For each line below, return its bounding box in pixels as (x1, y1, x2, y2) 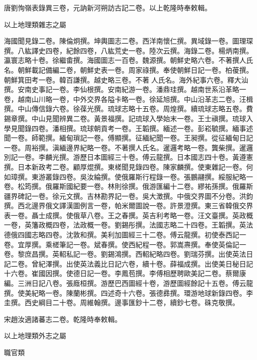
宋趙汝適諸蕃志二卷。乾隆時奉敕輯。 (4, 314, 122, 324)
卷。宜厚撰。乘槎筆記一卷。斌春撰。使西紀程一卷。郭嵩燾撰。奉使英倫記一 (4, 239, 246, 249)
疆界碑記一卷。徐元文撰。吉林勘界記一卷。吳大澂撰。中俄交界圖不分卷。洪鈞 (4, 190, 253, 201)
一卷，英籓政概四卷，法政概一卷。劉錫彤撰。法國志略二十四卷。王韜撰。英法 (4, 220, 253, 230)
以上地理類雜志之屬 (4, 19, 66, 29)
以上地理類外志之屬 (4, 330, 66, 341)
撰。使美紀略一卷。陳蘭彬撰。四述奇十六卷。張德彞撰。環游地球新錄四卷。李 (4, 287, 253, 298)
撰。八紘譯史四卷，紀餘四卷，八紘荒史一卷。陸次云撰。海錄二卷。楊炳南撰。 (4, 45, 253, 55)
